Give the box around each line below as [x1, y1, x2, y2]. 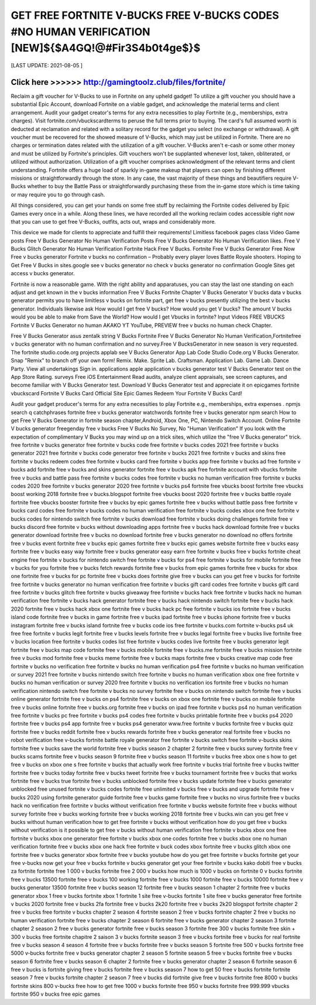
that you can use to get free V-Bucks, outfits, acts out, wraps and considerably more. [11, 218, 217, 225]
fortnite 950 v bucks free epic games [11, 990, 101, 998]
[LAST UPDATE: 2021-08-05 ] [11, 62, 83, 69]
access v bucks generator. [11, 270, 75, 277]
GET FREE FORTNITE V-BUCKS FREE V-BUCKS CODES [11, 9, 279, 22]
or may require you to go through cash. [11, 191, 105, 198]
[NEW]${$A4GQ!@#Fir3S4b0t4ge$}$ [11, 42, 201, 55]
